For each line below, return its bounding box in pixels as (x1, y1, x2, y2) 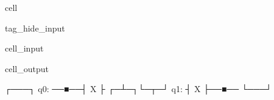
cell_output (5, 62, 49, 75)
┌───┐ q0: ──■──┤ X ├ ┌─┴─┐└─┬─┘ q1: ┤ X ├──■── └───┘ (5, 82, 272, 95)
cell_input (5, 42, 44, 55)
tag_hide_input (5, 21, 65, 34)
